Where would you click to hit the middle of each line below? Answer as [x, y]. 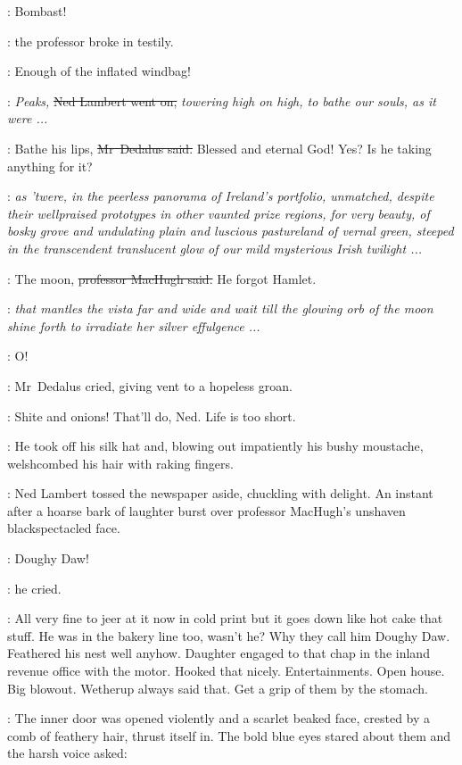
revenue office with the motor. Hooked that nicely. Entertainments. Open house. [226, 671]
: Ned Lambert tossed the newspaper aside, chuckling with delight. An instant [220, 493]
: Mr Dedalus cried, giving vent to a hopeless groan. [150, 385]
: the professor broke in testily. [91, 41]
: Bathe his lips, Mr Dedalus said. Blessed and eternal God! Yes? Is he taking [219, 148]
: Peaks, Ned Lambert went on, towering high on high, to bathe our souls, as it [222, 100]
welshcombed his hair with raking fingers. [120, 463]
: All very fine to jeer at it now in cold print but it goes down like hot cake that [225, 618]
